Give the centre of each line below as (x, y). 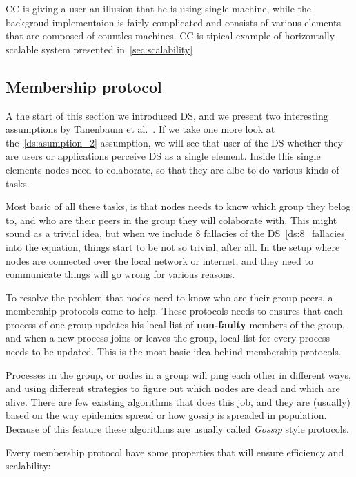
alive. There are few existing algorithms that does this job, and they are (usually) (178, 401)
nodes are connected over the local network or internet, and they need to (159, 260)
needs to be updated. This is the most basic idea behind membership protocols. (174, 352)
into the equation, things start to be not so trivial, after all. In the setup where (173, 246)
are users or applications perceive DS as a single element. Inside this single (163, 156)
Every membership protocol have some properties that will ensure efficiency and (175, 452)
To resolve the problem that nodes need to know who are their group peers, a (169, 297)
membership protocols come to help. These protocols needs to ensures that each (174, 311)
